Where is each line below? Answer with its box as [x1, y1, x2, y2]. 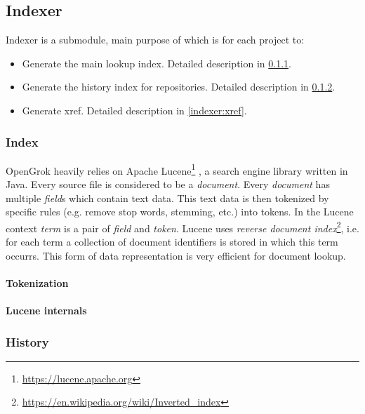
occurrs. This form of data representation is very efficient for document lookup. [6, 248, 346, 262]
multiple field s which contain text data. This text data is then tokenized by [6, 190, 329, 205]
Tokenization [6, 275, 69, 290]
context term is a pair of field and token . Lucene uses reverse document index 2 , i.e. [6, 218, 359, 235]
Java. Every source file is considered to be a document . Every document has [6, 177, 330, 192]
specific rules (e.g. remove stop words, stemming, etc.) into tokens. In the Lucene [6, 204, 354, 219]
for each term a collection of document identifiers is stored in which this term [6, 234, 338, 249]
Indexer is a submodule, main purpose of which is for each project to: [6, 32, 305, 47]
